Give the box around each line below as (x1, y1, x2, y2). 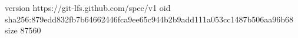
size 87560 (5, 24, 41, 36)
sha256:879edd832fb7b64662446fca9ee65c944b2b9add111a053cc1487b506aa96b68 (5, 13, 294, 25)
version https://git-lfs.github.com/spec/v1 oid (5, 2, 171, 13)
